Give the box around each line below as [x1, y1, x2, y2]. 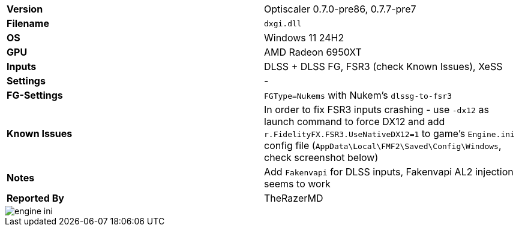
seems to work [264, 178, 331, 190]
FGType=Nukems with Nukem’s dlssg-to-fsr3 [264, 89, 452, 101]
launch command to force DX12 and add [264, 115, 445, 127]
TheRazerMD [264, 192, 323, 204]
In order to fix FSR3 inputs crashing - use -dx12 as [264, 104, 489, 115]
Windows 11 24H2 [264, 32, 344, 44]
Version [7, 3, 43, 15]
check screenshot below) [264, 151, 379, 163]
